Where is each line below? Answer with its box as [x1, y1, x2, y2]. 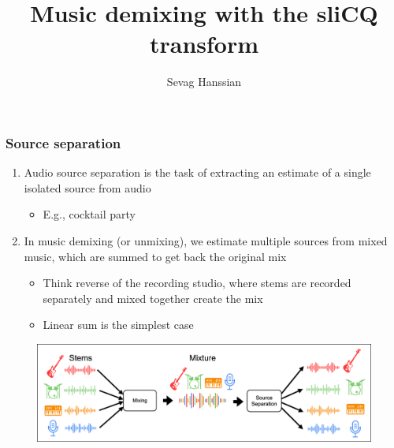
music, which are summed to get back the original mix [24, 248, 287, 264]
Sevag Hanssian [166, 73, 242, 90]
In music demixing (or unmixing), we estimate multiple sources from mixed [24, 232, 388, 248]
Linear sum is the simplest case [43, 316, 194, 333]
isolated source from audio [24, 179, 151, 196]
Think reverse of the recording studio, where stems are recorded [43, 274, 351, 291]
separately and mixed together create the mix [43, 289, 263, 306]
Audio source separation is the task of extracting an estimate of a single [24, 164, 371, 181]
